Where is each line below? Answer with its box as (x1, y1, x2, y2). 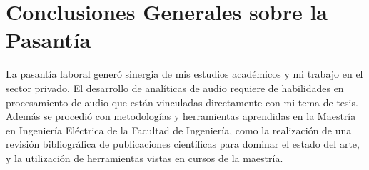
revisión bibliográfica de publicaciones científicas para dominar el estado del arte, (6, 136, 360, 151)
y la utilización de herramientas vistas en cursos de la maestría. (6, 150, 283, 165)
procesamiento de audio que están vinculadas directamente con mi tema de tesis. (6, 94, 358, 109)
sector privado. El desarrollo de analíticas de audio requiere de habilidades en (6, 80, 344, 95)
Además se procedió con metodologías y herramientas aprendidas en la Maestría (6, 109, 356, 124)
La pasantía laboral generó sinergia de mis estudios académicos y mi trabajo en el (6, 66, 363, 81)
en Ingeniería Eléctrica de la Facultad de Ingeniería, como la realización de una (6, 122, 352, 137)
